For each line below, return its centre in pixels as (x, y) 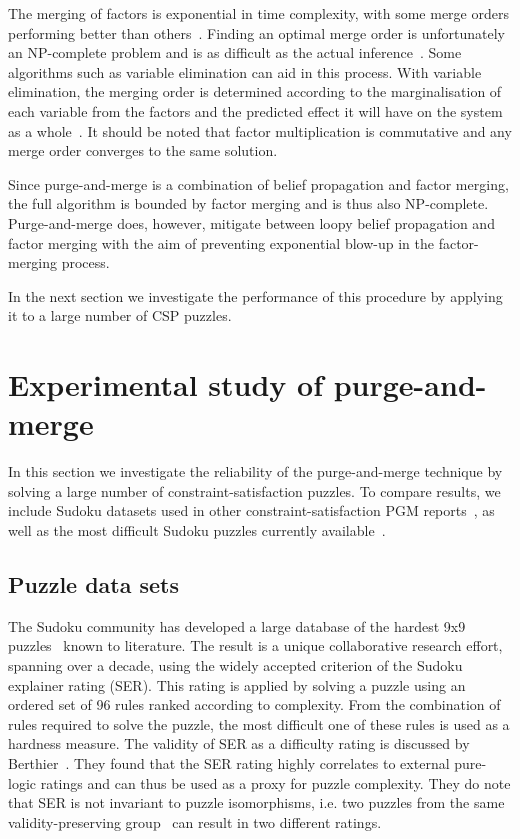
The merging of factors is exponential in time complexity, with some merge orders (258, 13)
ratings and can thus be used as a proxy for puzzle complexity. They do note (275, 782)
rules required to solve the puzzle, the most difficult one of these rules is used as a (259, 723)
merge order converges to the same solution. (143, 150)
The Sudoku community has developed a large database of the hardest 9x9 (237, 625)
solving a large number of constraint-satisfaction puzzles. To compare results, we (254, 490)
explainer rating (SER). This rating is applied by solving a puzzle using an (237, 684)
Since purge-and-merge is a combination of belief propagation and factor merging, (258, 183)
